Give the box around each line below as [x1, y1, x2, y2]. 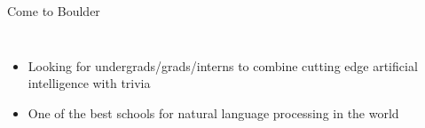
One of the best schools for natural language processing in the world [28, 103, 399, 122]
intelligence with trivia [28, 74, 151, 92]
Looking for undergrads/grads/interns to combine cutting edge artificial [28, 56, 418, 75]
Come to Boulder [7, 2, 100, 20]
